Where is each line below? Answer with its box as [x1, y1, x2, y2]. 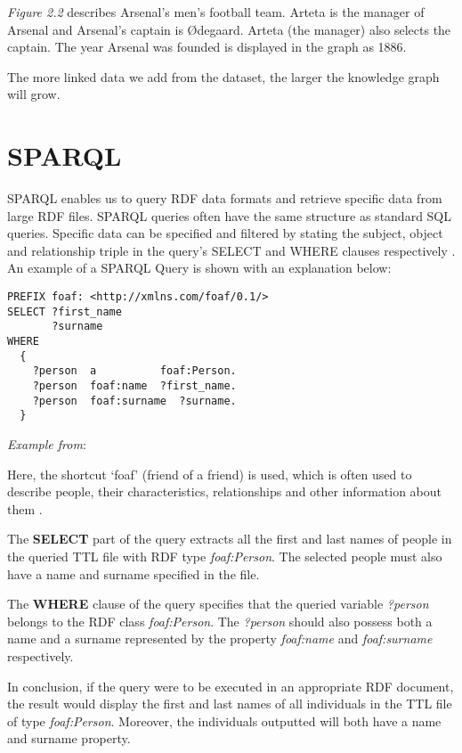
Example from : [7, 434, 86, 453]
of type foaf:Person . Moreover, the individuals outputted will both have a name [7, 711, 442, 730]
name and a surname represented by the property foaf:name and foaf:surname [7, 629, 433, 648]
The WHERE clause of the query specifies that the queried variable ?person [7, 594, 429, 613]
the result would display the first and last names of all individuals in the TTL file [7, 694, 452, 713]
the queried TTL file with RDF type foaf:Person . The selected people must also [7, 546, 442, 565]
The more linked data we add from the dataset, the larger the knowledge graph [7, 67, 440, 86]
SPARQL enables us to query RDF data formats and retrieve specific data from [7, 189, 442, 208]
